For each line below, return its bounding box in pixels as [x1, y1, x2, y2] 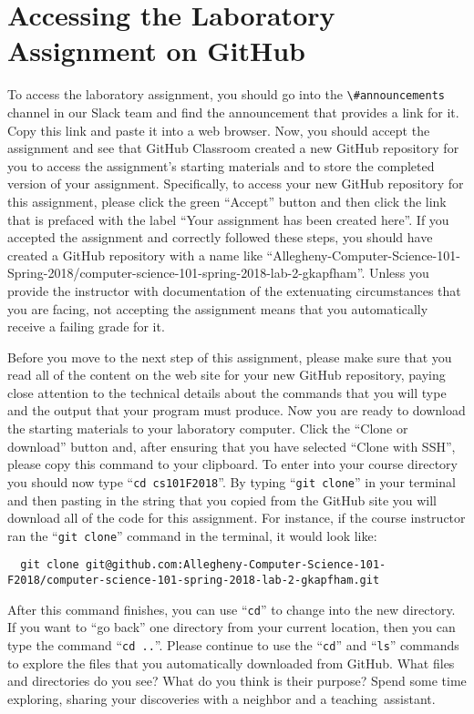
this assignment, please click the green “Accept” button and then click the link [7, 191, 447, 210]
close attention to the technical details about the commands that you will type [7, 382, 447, 402]
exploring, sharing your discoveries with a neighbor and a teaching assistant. [7, 688, 436, 708]
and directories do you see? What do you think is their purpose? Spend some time [7, 671, 467, 690]
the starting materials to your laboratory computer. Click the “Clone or [7, 419, 408, 438]
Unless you [368, 263, 429, 282]
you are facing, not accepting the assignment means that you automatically [7, 299, 428, 318]
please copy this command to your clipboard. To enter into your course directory [7, 454, 459, 474]
